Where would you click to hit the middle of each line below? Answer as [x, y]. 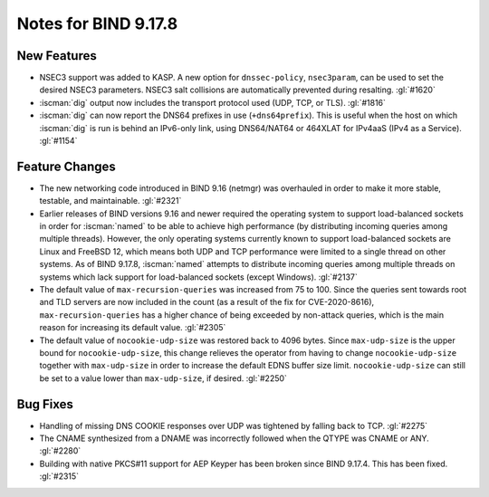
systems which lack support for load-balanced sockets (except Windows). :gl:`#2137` [198, 277]
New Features [57, 56]
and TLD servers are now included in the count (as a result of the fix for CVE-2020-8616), [207, 302]
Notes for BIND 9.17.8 [97, 24]
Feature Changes [67, 166]
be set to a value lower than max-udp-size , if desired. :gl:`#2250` [163, 378]
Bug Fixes [45, 404]
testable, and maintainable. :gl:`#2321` [110, 201]
